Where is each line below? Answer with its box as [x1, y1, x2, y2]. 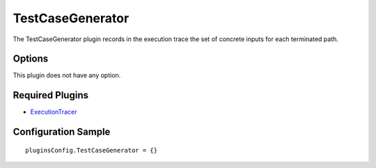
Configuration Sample [13, 126, 111, 138]
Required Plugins [13, 89, 88, 101]
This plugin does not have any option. [13, 71, 121, 79]
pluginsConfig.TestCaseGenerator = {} [25, 146, 158, 154]
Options [13, 53, 49, 65]
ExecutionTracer [30, 108, 77, 116]
